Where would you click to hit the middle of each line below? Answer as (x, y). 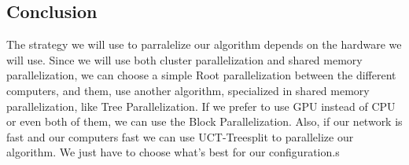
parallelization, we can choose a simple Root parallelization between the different (201, 75)
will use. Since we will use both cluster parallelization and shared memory (184, 59)
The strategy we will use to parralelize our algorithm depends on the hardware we (204, 44)
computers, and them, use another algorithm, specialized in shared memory (188, 90)
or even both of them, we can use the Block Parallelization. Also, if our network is (204, 121)
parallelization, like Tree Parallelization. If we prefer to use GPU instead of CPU (201, 106)
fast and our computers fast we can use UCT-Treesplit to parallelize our (180, 136)
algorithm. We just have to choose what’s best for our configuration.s (173, 152)
